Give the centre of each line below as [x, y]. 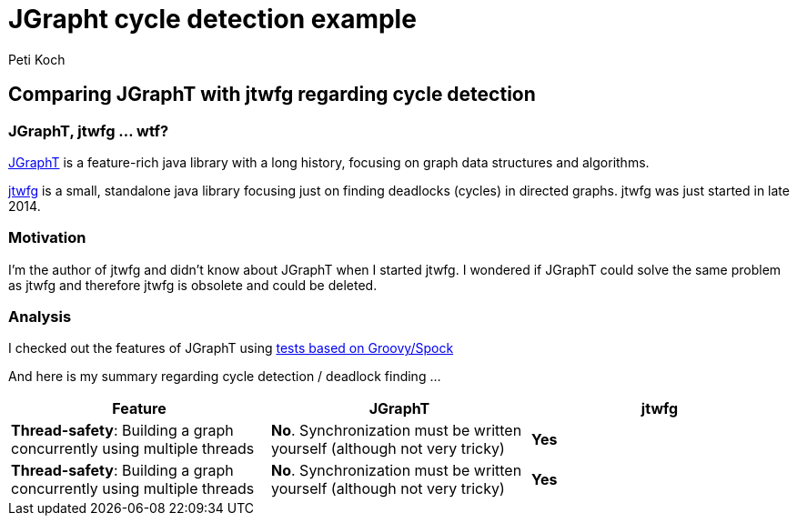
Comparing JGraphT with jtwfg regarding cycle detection [272, 95]
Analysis [40, 317]
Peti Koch [37, 59]
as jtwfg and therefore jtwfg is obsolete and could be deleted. [193, 285]
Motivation [47, 238]
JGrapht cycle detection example [212, 19]
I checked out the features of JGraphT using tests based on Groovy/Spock [231, 348]
